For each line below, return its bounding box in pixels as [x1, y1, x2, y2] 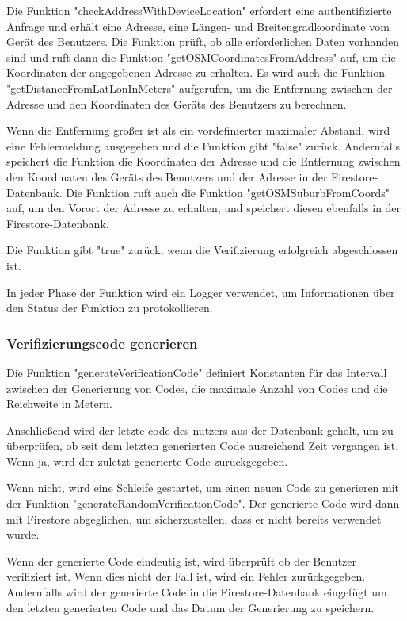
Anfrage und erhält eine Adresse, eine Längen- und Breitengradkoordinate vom [6, 17, 390, 34]
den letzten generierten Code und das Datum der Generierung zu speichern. [6, 599, 375, 615]
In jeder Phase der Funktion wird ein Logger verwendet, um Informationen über [6, 284, 395, 300]
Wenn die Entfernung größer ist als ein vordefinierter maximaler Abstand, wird [6, 122, 390, 139]
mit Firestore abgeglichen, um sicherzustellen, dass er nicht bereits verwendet [6, 510, 382, 527]
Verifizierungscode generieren [6, 333, 198, 352]
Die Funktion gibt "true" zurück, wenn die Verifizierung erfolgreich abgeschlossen [6, 242, 398, 258]
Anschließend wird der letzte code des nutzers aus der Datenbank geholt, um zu [6, 421, 394, 438]
